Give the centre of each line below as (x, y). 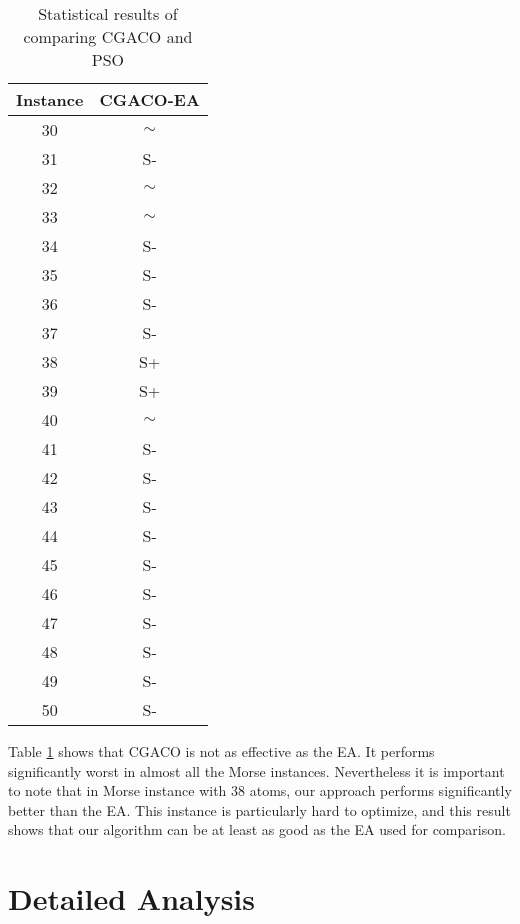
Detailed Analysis (132, 898)
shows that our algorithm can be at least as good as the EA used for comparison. (257, 829)
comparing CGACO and (108, 36)
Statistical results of (108, 13)
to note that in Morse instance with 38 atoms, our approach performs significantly (260, 790)
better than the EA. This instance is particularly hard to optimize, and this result (259, 809)
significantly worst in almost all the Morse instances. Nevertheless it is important (256, 770)
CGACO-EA (149, 99)
